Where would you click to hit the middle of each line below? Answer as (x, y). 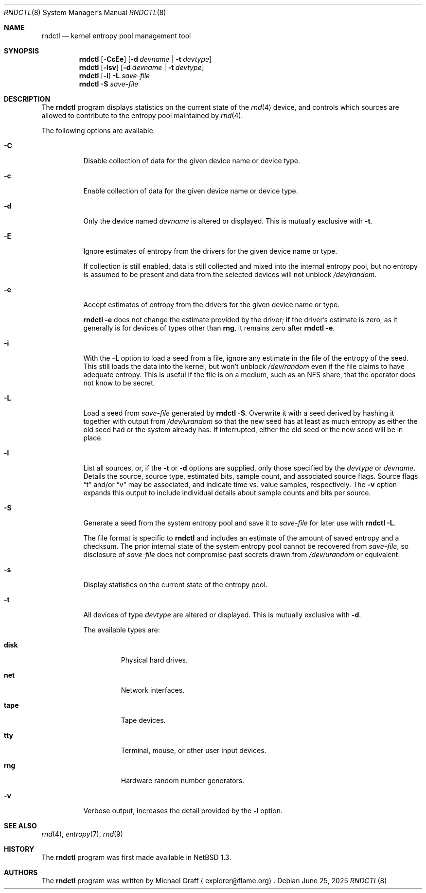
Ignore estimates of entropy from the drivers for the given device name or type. (210, 251)
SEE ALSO (20, 826)
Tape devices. (143, 720)
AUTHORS (21, 872)
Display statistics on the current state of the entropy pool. (175, 585)
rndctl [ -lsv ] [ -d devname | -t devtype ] (142, 67)
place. (93, 438)
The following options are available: (98, 131)
